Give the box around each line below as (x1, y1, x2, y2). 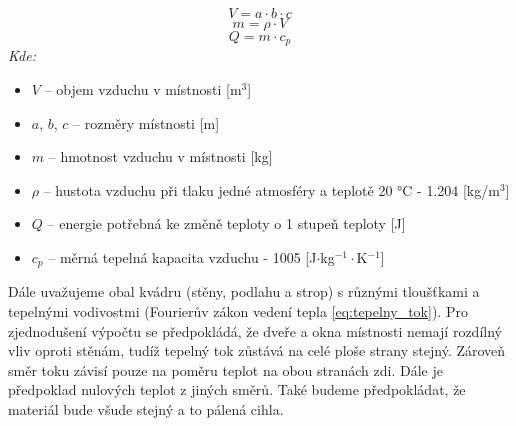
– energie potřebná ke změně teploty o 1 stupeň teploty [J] (47, 213, 406, 234)
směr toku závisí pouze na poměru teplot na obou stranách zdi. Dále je (8, 359, 443, 380)
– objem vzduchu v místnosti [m (44, 79, 242, 100)
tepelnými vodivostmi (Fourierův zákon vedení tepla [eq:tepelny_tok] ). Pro (8, 301, 468, 322)
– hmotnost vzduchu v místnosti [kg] (48, 146, 273, 167)
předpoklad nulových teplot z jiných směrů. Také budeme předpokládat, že (8, 379, 466, 400)
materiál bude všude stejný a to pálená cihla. (8, 399, 284, 420)
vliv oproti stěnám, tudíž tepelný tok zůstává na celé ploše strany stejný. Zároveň (8, 340, 506, 361)
